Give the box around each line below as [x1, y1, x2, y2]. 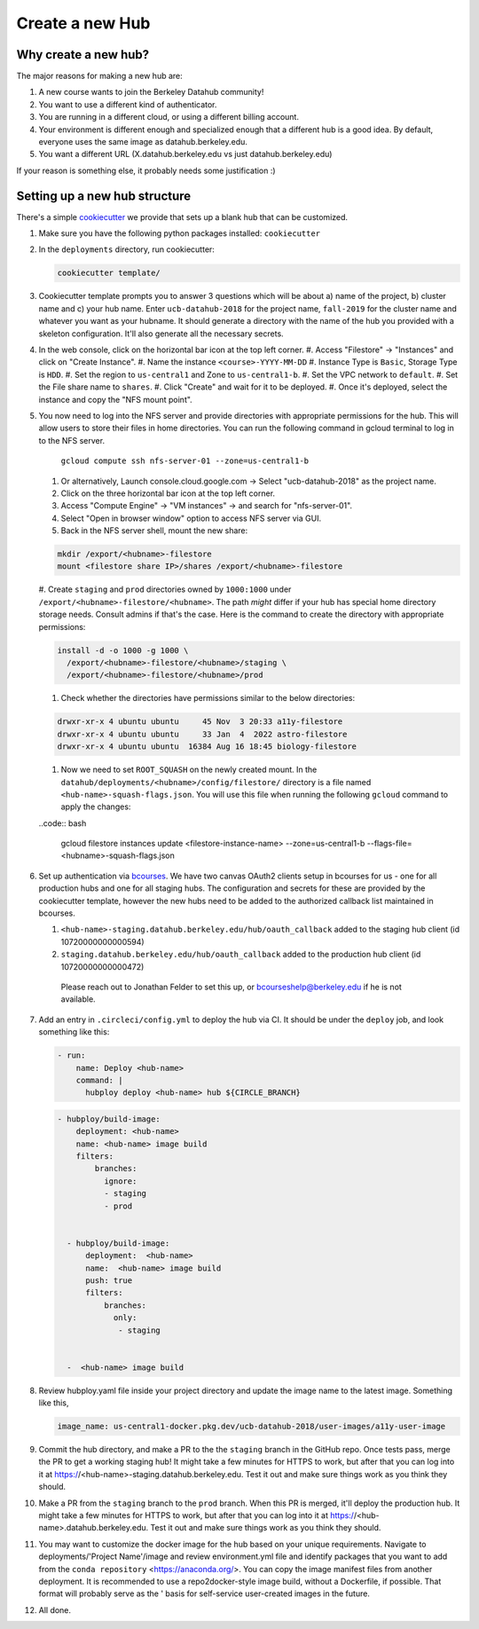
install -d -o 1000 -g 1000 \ [57, 645, 189, 656]
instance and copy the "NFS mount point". [38, 394, 192, 405]
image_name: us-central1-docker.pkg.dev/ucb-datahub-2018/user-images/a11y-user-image [57, 1421, 446, 1432]
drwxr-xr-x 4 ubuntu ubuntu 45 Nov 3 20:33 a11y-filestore [57, 717, 343, 727]
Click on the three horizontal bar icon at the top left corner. [60, 488, 275, 499]
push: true [85, 1275, 133, 1286]
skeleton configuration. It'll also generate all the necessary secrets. [38, 328, 284, 339]
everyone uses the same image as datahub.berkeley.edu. [38, 137, 248, 147]
